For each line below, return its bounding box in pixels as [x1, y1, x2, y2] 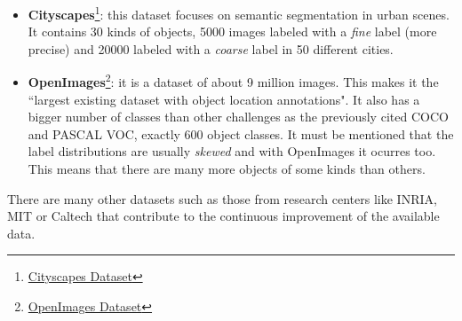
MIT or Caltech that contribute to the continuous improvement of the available [7, 207, 440, 225]
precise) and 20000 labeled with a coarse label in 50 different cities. [28, 39, 394, 58]
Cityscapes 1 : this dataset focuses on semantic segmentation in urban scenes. [28, 3, 450, 23]
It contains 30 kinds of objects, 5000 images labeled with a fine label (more [28, 22, 437, 41]
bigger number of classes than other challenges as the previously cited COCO [28, 107, 449, 126]
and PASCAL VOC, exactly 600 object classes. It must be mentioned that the [28, 124, 454, 143]
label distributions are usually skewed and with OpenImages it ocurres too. [28, 142, 436, 160]
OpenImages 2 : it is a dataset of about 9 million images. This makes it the [28, 70, 439, 91]
